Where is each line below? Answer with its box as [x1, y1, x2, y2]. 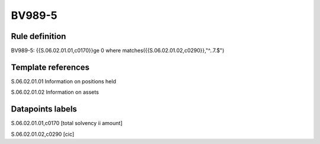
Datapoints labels [11, 104, 77, 114]
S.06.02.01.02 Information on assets [11, 89, 99, 96]
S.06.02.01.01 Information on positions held [11, 77, 117, 85]
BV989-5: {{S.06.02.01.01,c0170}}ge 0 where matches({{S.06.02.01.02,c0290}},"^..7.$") [11, 47, 225, 54]
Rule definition [11, 31, 66, 41]
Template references [11, 62, 90, 72]
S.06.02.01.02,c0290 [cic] [11, 130, 75, 138]
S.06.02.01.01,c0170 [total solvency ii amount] [11, 120, 123, 127]
